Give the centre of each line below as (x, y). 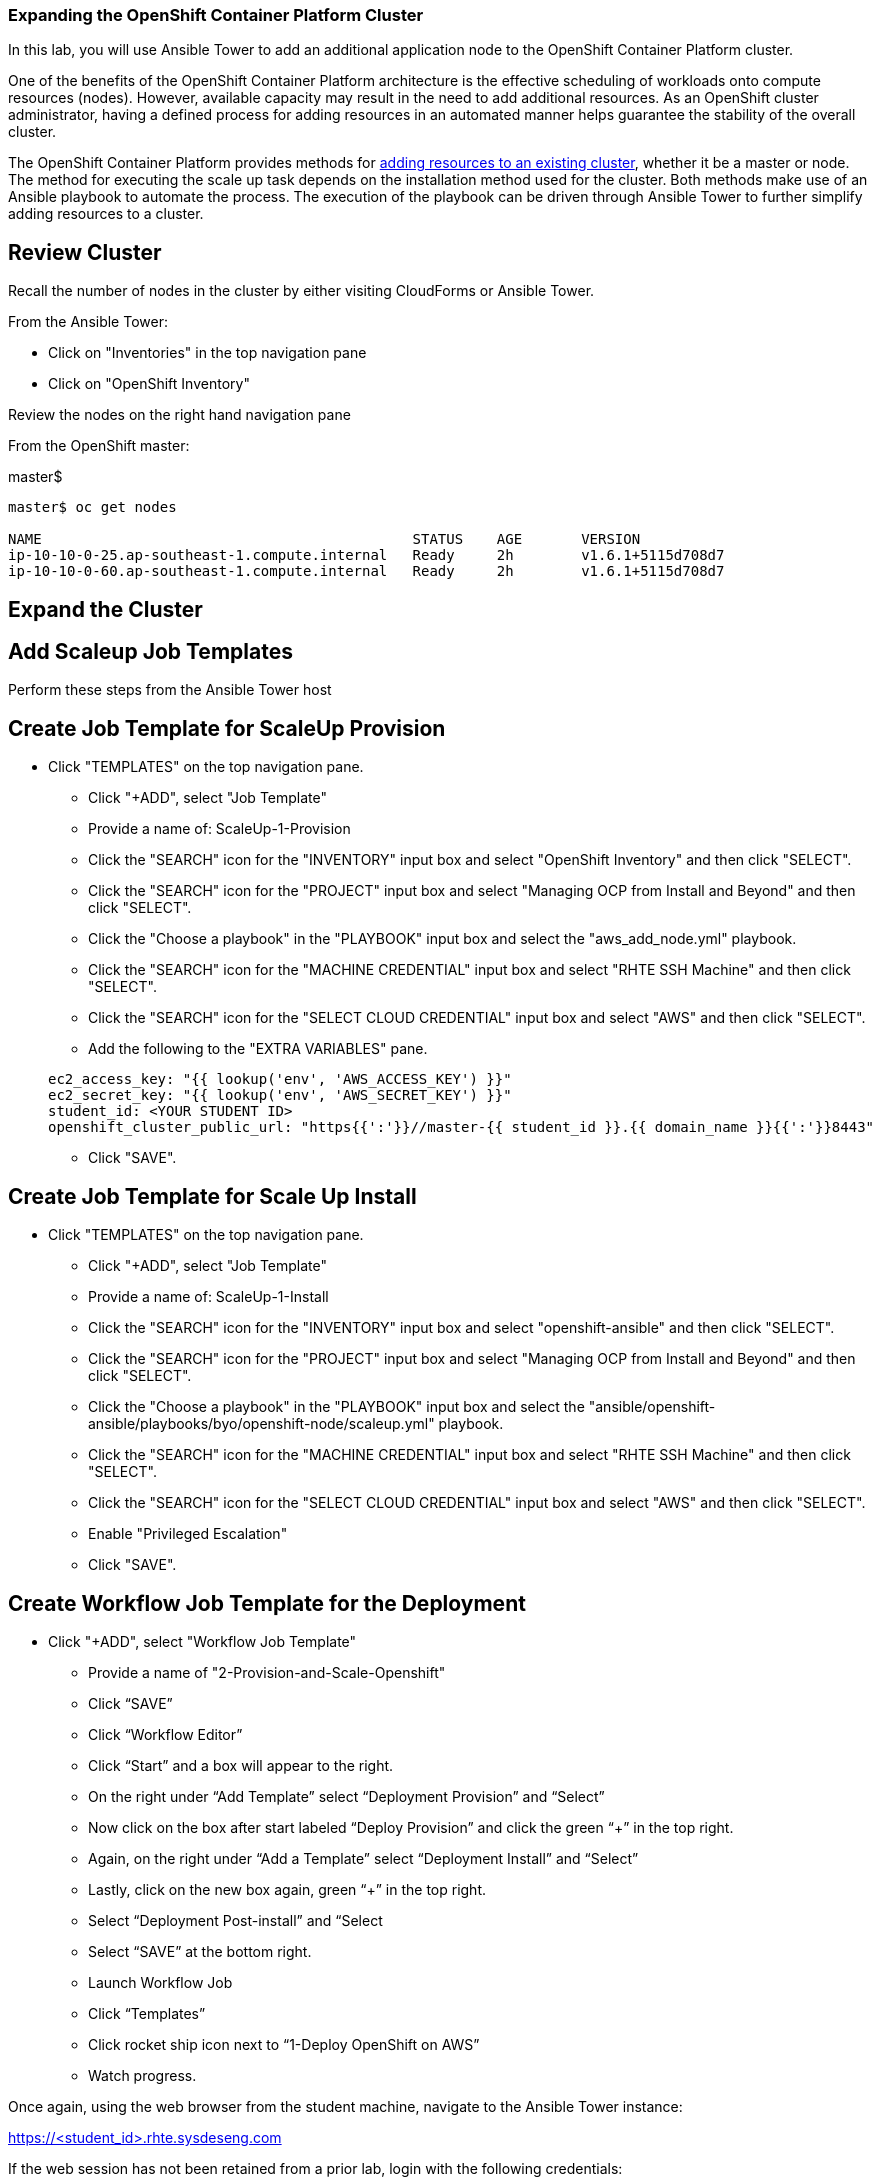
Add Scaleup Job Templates (150, 652)
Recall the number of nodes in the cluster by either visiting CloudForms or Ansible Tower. (301, 291)
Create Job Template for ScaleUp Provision (227, 728)
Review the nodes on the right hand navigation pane (179, 415)
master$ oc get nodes (92, 507)
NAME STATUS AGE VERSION (324, 539)
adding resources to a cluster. (106, 214)
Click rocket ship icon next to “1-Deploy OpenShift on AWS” (284, 2045)
